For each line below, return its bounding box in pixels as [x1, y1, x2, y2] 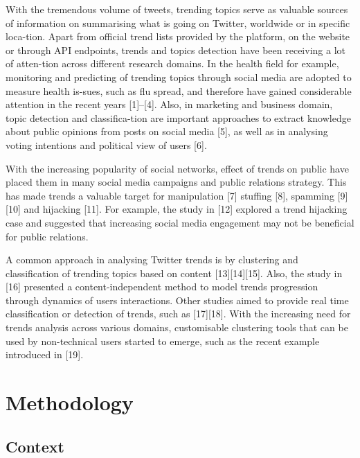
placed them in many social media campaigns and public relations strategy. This [6, 175, 347, 189]
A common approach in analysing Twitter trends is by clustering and [6, 252, 298, 267]
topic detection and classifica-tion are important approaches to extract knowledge [6, 110, 351, 125]
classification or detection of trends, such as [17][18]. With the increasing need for [6, 306, 351, 321]
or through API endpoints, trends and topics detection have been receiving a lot [6, 42, 345, 57]
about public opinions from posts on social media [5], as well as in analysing [6, 124, 328, 139]
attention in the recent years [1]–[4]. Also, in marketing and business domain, [6, 97, 333, 112]
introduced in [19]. [6, 347, 84, 362]
